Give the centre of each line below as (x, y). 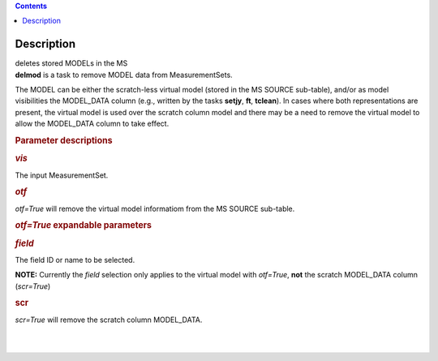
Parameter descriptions (64, 140)
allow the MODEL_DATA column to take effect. (92, 124)
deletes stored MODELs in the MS (71, 63)
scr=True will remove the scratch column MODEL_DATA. (109, 320)
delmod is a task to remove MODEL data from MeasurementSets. (124, 75)
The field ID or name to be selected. (75, 260)
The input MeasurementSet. (62, 175)
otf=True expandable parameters (83, 226)
